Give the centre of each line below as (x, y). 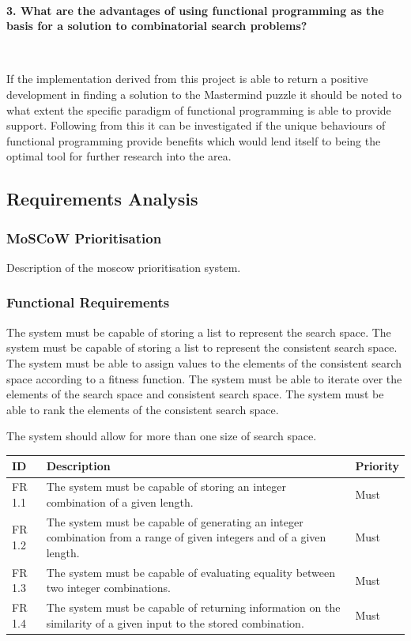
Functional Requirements (88, 302)
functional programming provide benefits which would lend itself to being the (194, 140)
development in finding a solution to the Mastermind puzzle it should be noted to (204, 94)
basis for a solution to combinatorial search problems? (157, 26)
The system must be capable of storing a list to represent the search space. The (199, 332)
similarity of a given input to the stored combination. (175, 622)
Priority (377, 466)
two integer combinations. (108, 588)
